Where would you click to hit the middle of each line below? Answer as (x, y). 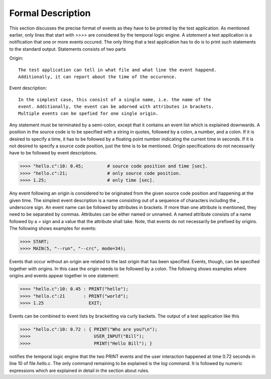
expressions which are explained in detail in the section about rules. (79, 370)
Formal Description (50, 13)
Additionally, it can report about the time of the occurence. (98, 77)
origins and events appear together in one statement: (64, 276)
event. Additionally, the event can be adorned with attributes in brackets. (116, 107)
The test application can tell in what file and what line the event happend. (117, 70)
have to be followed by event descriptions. (53, 153)
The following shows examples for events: (53, 229)
